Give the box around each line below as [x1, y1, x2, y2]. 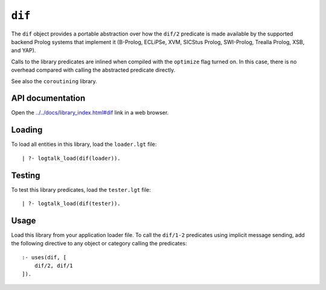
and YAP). [11, 47, 36, 54]
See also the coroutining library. [11, 77, 98, 84]
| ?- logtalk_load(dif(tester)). [22, 200, 121, 207]
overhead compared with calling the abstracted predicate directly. [11, 66, 176, 74]
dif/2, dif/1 [34, 262, 73, 270]
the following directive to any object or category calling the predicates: [11, 240, 187, 247]
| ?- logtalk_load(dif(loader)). [22, 154, 121, 162]
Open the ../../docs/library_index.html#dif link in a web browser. [11, 109, 169, 116]
